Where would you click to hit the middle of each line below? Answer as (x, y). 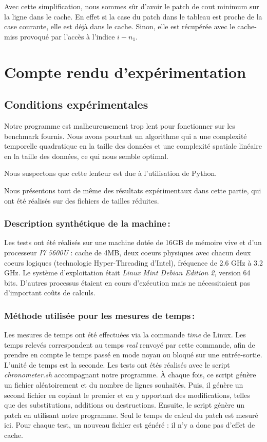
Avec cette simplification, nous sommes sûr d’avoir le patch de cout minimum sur (132, 6)
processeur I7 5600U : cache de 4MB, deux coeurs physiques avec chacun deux (128, 252)
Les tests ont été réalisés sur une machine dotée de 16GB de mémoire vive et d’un (133, 242)
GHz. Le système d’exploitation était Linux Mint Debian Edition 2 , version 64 (127, 273)
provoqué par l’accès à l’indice (68, 36)
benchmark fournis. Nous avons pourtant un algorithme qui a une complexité (126, 136)
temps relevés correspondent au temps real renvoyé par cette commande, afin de (130, 344)
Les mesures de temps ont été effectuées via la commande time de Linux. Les (125, 335)
